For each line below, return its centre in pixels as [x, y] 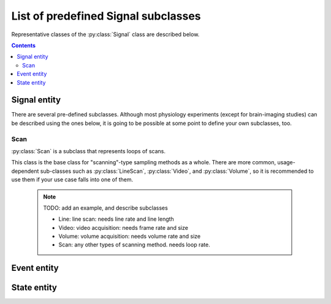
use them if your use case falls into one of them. [72, 180]
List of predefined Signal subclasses [106, 16]
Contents [24, 45]
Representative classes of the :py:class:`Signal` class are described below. [105, 34]
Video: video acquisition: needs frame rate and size [123, 227]
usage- [286, 162]
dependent [25, 171]
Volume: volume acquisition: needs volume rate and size [130, 237]
